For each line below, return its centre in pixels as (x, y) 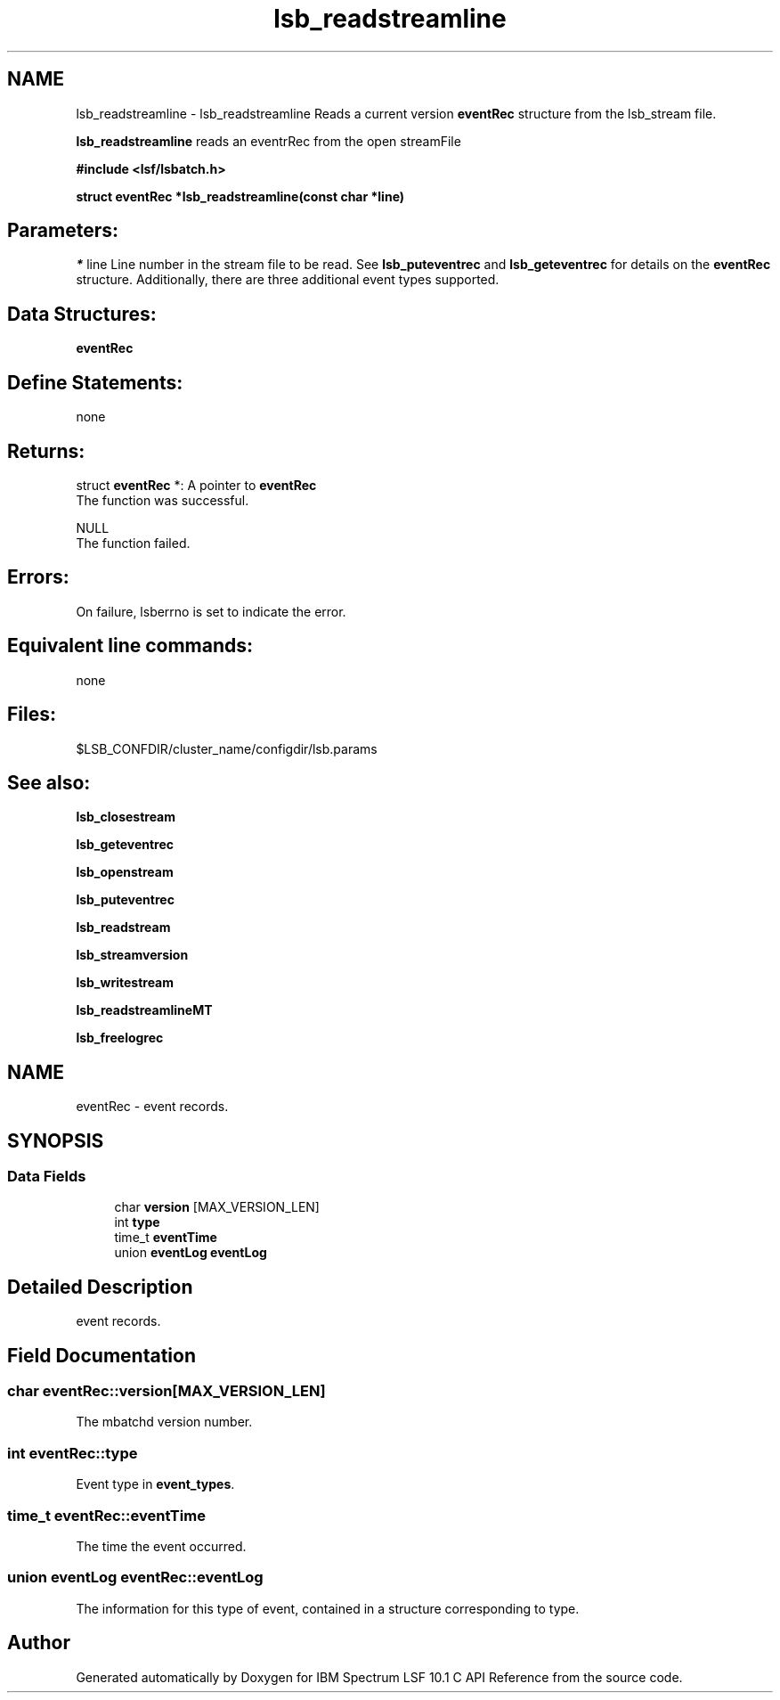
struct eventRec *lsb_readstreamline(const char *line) (240, 196)
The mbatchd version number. (164, 1422)
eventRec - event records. (152, 1107)
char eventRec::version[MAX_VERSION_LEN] (167, 1391)
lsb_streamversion (132, 955)
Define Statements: (95, 382)
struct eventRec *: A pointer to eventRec (196, 485)
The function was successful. (162, 500)
